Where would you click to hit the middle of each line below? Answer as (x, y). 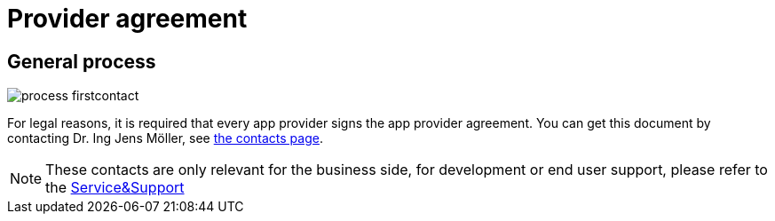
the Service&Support (115, 188)
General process (82, 61)
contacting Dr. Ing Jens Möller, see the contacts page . (165, 138)
